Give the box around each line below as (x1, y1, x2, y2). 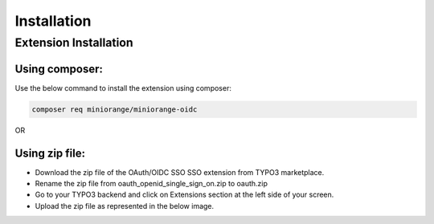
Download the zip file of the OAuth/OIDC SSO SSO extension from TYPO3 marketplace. (35, 167, 325, 177)
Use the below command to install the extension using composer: (14, 83, 232, 92)
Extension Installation (14, 35, 133, 50)
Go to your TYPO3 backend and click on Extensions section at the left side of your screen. (35, 189, 334, 200)
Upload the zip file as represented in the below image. (35, 201, 215, 210)
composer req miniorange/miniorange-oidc (31, 104, 198, 114)
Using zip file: (14, 146, 86, 160)
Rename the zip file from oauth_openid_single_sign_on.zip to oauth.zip (35, 178, 268, 188)
